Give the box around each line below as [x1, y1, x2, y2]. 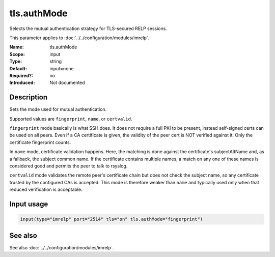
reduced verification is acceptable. [9, 186, 82, 193]
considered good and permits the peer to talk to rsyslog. [9, 163, 128, 169]
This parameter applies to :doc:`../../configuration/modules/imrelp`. [9, 35, 150, 41]
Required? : [9, 72, 33, 78]
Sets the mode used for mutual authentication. [9, 106, 107, 112]
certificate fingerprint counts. [9, 139, 71, 145]
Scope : [9, 51, 25, 57]
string [49, 59, 62, 65]
